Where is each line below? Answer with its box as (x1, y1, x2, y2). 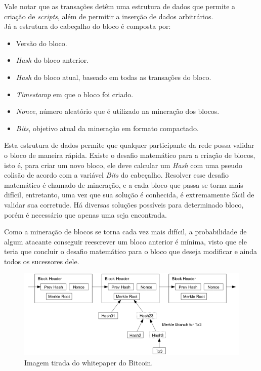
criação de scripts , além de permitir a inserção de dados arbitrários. (4, 11, 213, 21)
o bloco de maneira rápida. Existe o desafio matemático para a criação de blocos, (4, 149, 255, 160)
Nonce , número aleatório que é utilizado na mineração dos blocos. (16, 106, 220, 116)
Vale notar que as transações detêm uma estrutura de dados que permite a (4, 1, 236, 11)
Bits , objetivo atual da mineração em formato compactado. (16, 122, 199, 133)
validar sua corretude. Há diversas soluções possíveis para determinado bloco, (4, 199, 244, 210)
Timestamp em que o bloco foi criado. (16, 89, 134, 99)
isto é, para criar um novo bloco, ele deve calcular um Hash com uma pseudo (4, 159, 242, 170)
